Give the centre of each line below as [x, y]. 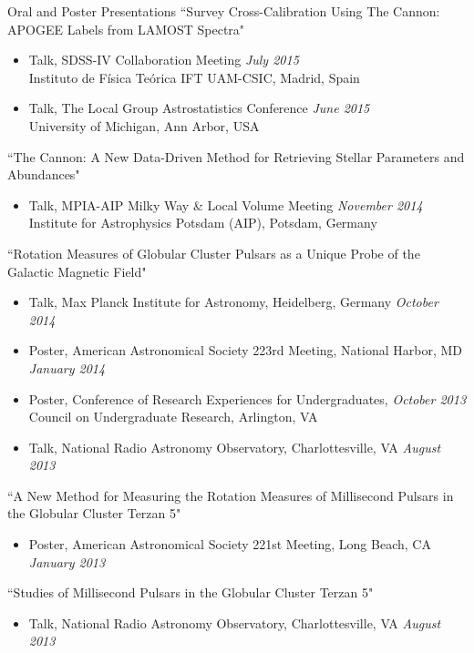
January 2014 [67, 367]
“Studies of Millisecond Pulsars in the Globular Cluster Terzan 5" [191, 592]
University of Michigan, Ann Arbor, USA [144, 125]
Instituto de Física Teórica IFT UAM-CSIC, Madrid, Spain [194, 77]
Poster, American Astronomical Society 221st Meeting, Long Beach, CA [230, 544]
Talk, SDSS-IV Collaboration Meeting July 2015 [164, 60]
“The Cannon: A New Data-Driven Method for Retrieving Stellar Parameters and [236, 156]
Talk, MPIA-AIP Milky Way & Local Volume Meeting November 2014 [226, 204]
